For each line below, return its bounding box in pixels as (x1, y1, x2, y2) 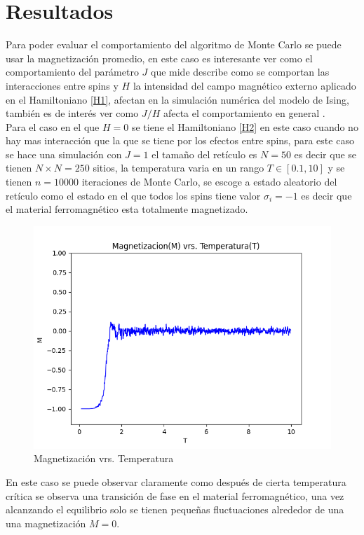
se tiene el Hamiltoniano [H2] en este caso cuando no (131, 119, 358, 134)
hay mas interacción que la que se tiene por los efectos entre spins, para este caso (6, 133, 354, 148)
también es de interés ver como (6, 106, 139, 120)
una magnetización (6, 515, 86, 530)
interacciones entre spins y (6, 78, 119, 92)
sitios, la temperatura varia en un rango (93, 160, 264, 175)
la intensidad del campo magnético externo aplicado (133, 78, 356, 92)
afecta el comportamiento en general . (163, 106, 325, 120)
